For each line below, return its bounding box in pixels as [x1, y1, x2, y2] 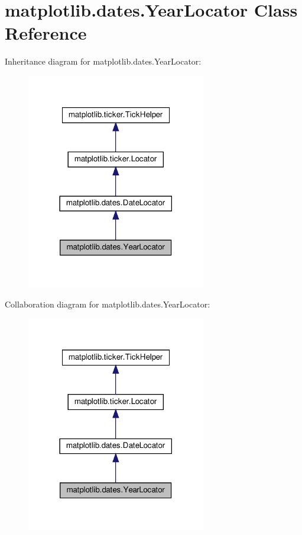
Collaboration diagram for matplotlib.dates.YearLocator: [5, 297, 210, 310]
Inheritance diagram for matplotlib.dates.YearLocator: [5, 55, 202, 68]
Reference [5, 21, 87, 45]
